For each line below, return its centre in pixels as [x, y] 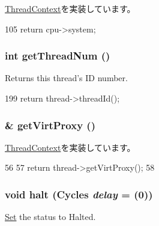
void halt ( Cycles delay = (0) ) [79, 194]
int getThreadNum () [58, 56]
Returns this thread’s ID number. [66, 78]
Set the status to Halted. [50, 217]
